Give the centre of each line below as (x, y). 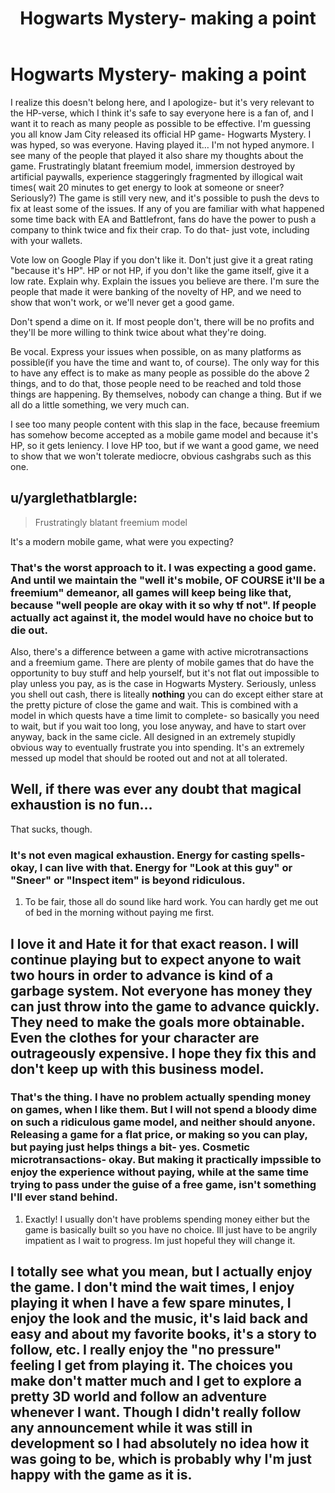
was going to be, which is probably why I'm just (161, 1459)
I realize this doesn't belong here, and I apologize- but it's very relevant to (162, 102)
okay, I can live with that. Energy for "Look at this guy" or (151, 867)
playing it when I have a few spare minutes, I (151, 1303)
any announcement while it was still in (131, 1428)
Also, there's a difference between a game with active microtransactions (159, 652)
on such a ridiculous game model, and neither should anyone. (163, 1122)
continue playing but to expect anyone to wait (156, 959)
